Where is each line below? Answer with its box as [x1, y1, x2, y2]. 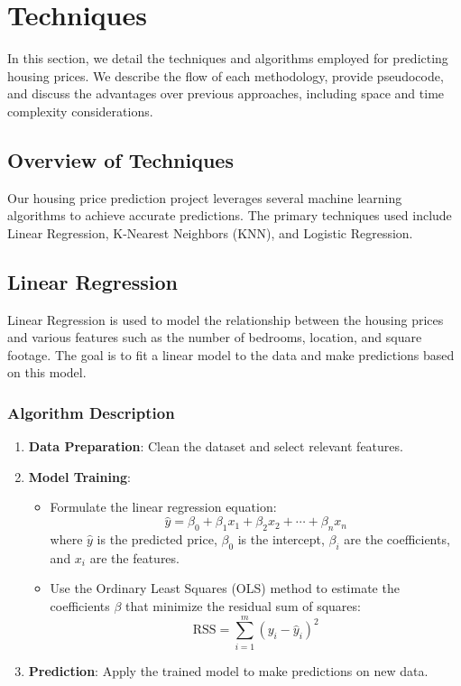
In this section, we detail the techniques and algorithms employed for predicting [7, 49, 448, 68]
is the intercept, [237, 530, 325, 549]
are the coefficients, [344, 530, 450, 549]
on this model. [7, 363, 87, 382]
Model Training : [28, 467, 131, 486]
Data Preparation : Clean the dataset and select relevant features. [28, 437, 403, 456]
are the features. [89, 548, 180, 567]
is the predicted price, [97, 530, 217, 549]
